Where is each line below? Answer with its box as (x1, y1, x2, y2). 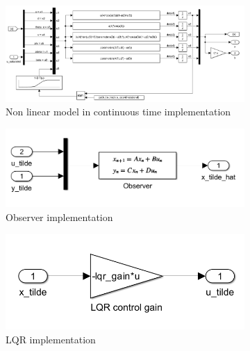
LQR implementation (6, 332, 96, 347)
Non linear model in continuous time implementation (6, 104, 231, 119)
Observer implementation (6, 210, 113, 225)
